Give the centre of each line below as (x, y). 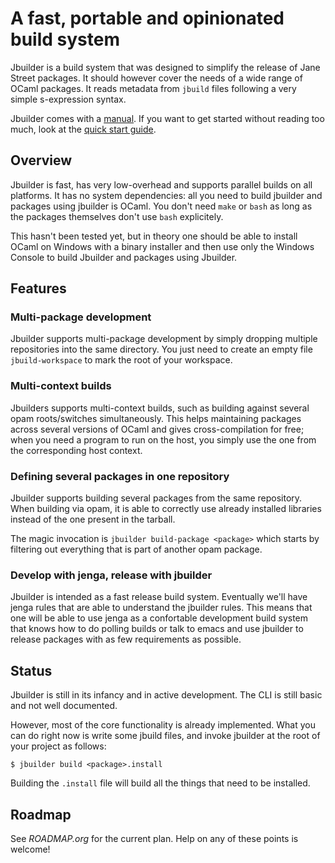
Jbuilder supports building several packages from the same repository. (156, 498)
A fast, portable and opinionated (147, 18)
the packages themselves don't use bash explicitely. (117, 216)
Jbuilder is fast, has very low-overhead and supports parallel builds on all (161, 184)
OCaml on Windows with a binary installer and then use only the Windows (162, 246)
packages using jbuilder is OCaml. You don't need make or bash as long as (161, 206)
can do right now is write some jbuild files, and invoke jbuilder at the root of (165, 736)
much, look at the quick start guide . (83, 129)
